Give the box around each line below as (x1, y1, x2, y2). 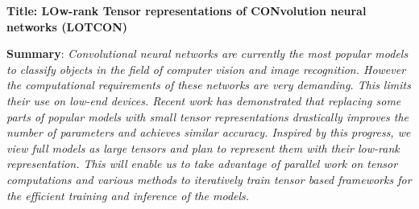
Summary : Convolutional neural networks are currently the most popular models (6, 45, 409, 62)
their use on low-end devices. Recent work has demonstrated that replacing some (6, 92, 401, 109)
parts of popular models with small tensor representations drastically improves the (6, 108, 409, 125)
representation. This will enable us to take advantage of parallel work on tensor (6, 155, 398, 172)
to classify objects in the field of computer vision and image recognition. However (6, 60, 406, 77)
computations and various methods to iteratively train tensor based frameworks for (6, 170, 412, 187)
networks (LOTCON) (6, 18, 128, 35)
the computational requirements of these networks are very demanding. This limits (6, 76, 411, 93)
